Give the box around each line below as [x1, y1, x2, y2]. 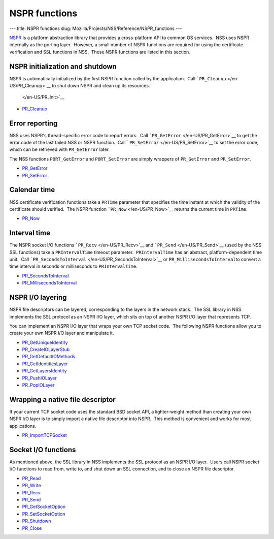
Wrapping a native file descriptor [9, 395, 116, 404]
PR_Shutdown [22, 518, 51, 524]
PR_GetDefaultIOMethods [22, 354, 76, 360]
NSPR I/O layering [9, 293, 67, 302]
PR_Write [22, 483, 42, 489]
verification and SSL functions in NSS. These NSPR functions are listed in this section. [9, 49, 190, 55]
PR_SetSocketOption [22, 511, 65, 517]
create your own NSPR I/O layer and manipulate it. [9, 330, 114, 336]
